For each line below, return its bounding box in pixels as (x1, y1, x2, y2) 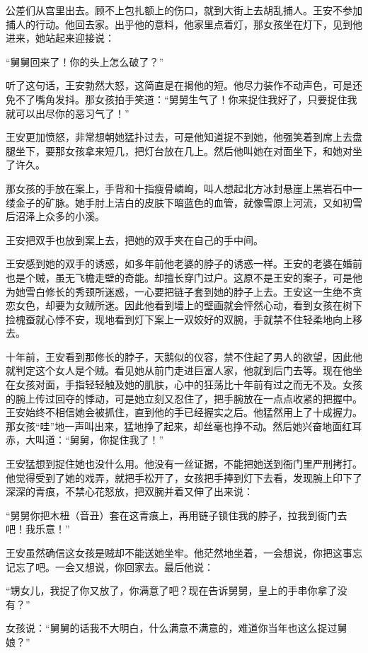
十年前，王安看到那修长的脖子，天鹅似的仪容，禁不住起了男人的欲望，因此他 (6, 349, 362, 364)
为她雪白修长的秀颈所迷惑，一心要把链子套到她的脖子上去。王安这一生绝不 (6, 284, 352, 299)
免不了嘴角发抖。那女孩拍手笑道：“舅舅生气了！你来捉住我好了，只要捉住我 (6, 91, 357, 106)
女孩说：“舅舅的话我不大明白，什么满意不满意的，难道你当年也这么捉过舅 (6, 620, 347, 635)
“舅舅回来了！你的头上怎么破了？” (6, 54, 164, 69)
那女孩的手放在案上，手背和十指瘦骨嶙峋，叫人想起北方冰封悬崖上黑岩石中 (6, 180, 352, 195)
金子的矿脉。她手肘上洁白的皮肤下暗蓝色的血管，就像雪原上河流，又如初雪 (15, 195, 362, 209)
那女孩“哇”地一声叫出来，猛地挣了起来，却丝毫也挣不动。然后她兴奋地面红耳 (6, 418, 362, 433)
